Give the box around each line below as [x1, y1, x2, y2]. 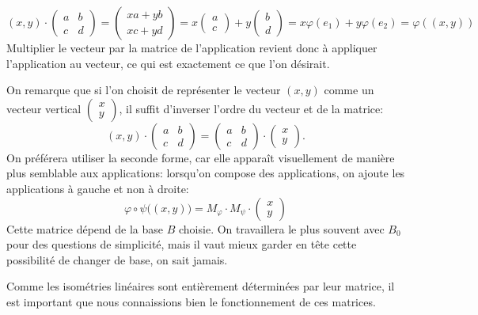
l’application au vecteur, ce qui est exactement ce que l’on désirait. [6, 55, 330, 71]
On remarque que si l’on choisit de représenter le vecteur [6, 82, 281, 98]
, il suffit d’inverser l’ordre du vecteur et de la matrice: [119, 100, 384, 116]
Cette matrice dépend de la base [6, 220, 164, 237]
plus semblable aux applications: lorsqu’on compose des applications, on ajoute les [6, 165, 405, 181]
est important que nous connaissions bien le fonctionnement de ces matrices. [6, 293, 376, 309]
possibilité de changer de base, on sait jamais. [6, 251, 228, 268]
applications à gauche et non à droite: [6, 180, 189, 196]
